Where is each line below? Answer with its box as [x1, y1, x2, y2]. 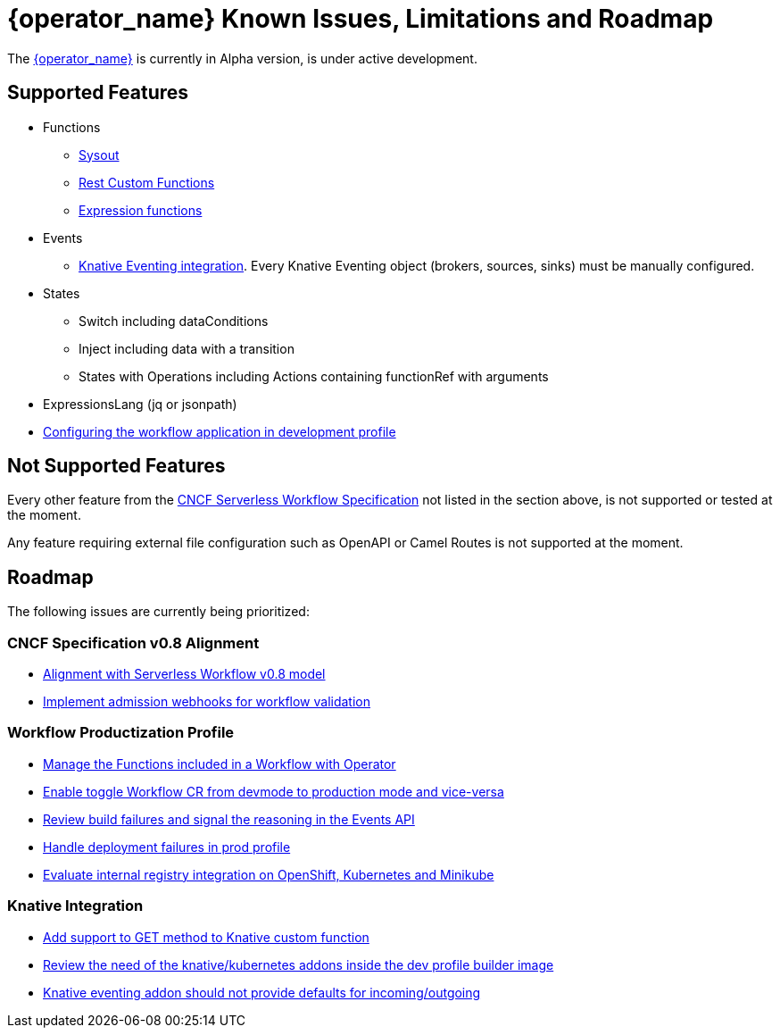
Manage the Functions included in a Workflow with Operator [43, 755, 396, 772]
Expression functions [79, 202, 203, 218]
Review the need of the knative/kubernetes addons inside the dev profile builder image [43, 956, 554, 972]
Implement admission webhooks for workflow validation [43, 694, 371, 710]
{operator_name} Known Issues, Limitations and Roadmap [7, 4, 714, 34]
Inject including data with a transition [79, 340, 295, 356]
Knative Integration [7, 897, 144, 915]
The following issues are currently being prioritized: [7, 604, 310, 620]
